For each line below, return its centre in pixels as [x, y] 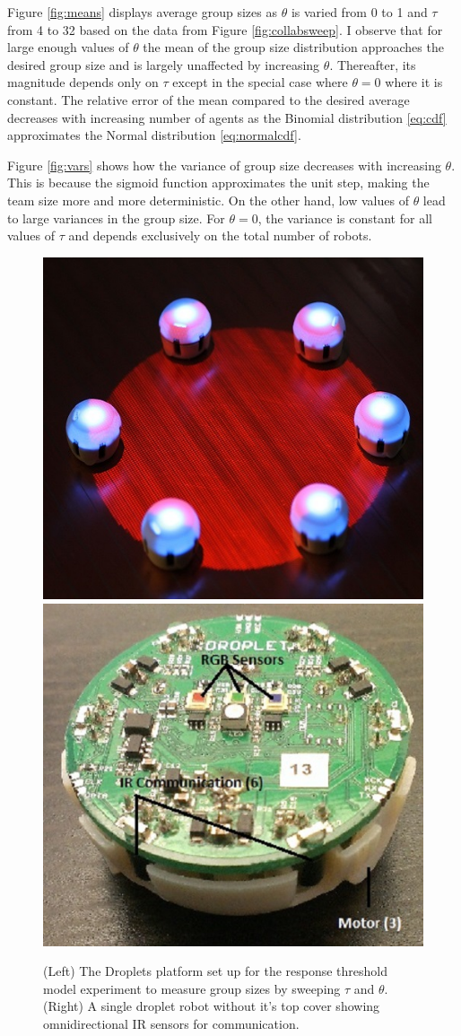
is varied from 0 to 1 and [359, 12]
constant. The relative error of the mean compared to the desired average [209, 99]
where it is [414, 82]
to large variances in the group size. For [116, 218]
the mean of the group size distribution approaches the [293, 47]
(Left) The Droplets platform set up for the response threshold [216, 971]
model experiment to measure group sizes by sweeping [192, 988]
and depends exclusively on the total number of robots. [220, 235]
